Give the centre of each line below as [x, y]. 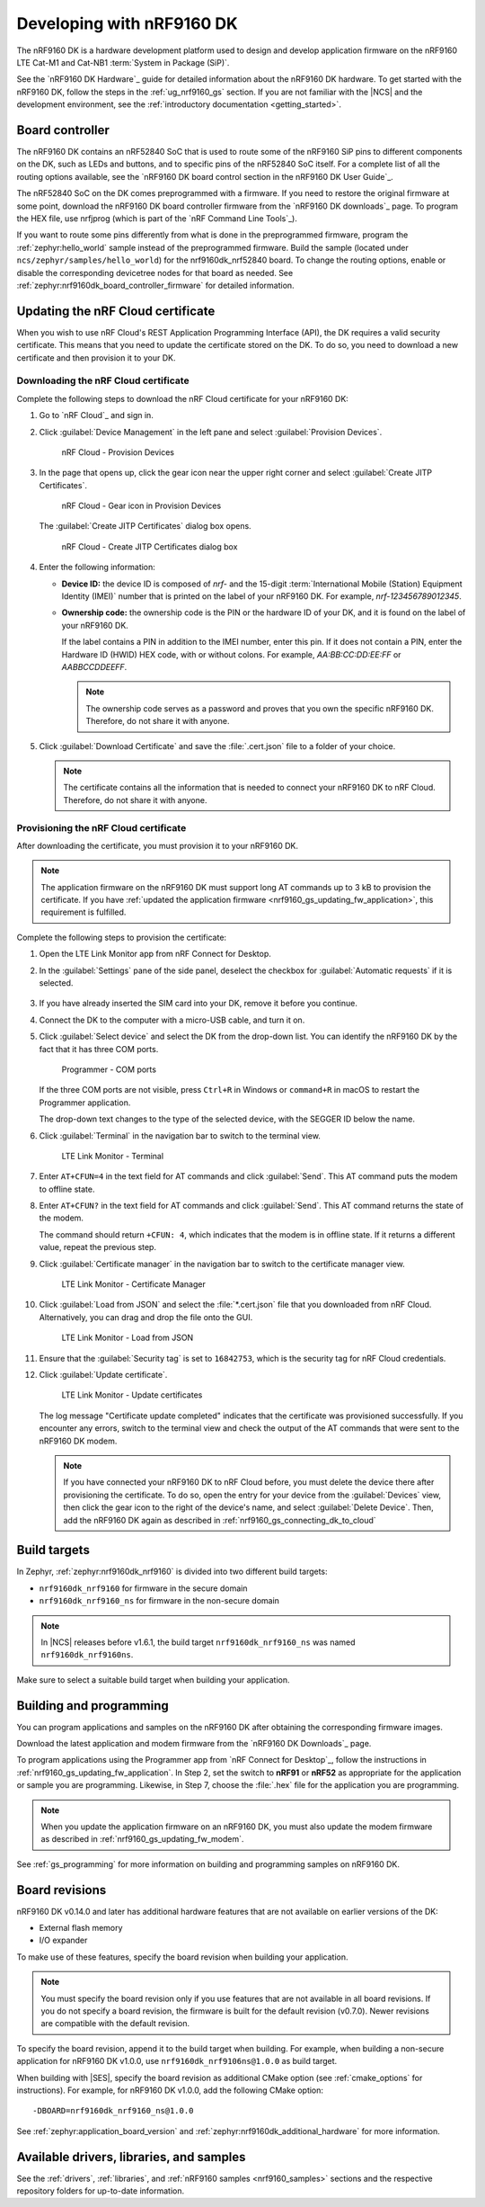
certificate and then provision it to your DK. [96, 357]
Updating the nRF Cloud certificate [116, 311]
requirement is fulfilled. [84, 912]
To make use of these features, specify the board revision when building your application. [182, 1957]
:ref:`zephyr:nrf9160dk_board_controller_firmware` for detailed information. [156, 285]
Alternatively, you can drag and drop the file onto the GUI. [146, 1317]
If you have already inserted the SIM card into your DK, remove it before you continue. [198, 1004]
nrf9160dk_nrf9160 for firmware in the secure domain [143, 1588]
